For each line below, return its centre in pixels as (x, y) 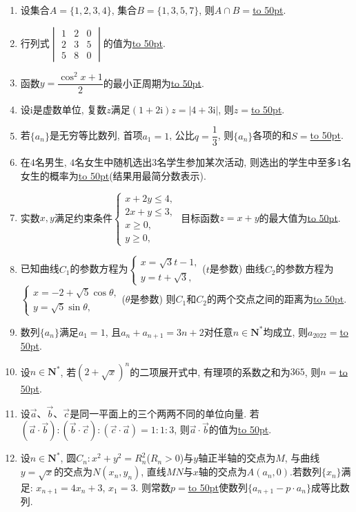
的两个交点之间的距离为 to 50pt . (277, 299)
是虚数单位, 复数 (70, 109)
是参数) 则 (153, 299)
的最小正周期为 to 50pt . (154, 83)
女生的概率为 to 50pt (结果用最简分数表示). (113, 175)
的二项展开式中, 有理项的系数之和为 (210, 371)
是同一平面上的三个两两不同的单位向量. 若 (165, 413)
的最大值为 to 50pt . (300, 217)
